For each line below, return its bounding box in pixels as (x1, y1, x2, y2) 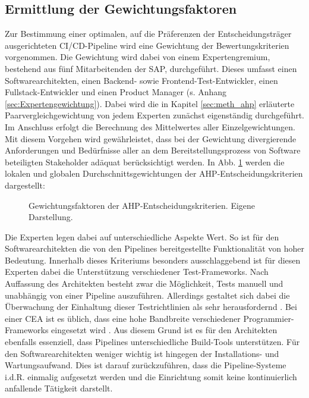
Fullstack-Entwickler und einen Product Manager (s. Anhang (5, 86, 227, 98)
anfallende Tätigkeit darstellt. (5, 382, 113, 394)
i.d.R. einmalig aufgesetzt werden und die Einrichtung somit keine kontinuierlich (5, 370, 297, 383)
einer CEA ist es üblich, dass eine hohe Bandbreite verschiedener (5, 312, 241, 324)
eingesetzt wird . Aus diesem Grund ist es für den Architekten (51, 324, 278, 336)
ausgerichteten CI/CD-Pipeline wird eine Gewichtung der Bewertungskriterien (5, 39, 289, 51)
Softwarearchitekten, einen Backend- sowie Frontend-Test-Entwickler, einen (5, 74, 278, 86)
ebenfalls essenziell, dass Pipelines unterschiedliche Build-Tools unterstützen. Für (5, 336, 300, 348)
